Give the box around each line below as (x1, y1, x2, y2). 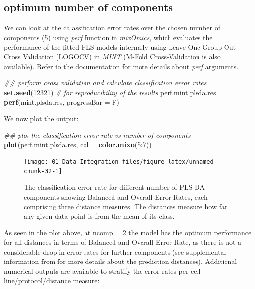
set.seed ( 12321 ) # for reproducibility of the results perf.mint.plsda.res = (4, 87, 224, 97)
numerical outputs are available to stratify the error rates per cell (4, 265, 201, 276)
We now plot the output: (4, 113, 79, 123)
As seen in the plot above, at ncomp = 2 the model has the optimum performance (4, 227, 252, 237)
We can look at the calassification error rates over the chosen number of (4, 23, 220, 33)
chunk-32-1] (24, 168, 62, 175)
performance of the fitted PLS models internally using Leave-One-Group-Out (4, 42, 236, 52)
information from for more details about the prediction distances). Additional (4, 256, 237, 266)
